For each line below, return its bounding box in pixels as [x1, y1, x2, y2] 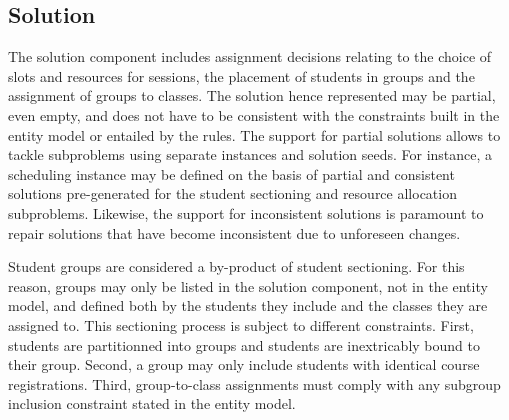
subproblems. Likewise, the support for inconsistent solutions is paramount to [8, 202, 484, 223]
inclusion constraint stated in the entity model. [8, 393, 296, 414]
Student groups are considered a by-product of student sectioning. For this [8, 256, 465, 277]
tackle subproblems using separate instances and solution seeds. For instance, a [8, 144, 493, 165]
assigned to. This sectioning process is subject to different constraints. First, [8, 314, 474, 335]
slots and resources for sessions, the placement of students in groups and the [8, 65, 475, 86]
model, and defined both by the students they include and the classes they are [8, 295, 488, 316]
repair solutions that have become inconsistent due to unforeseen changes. [8, 222, 461, 243]
